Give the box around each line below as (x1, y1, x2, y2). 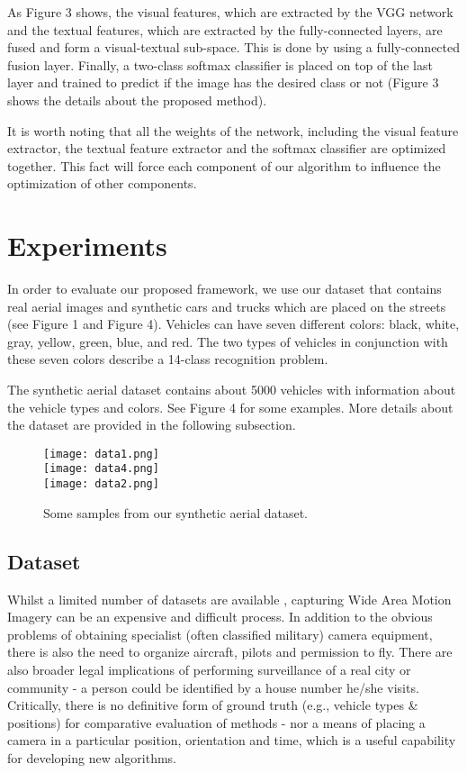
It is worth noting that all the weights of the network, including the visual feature (7, 121, 459, 140)
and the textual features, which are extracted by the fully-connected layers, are (7, 20, 443, 39)
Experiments (7, 227, 167, 264)
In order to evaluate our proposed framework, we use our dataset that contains (7, 279, 442, 298)
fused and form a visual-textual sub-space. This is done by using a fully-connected (7, 38, 461, 57)
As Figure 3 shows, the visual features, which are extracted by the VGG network (7, 3, 454, 21)
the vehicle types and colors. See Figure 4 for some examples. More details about (7, 397, 454, 416)
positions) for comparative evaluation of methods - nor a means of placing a (7, 713, 426, 732)
